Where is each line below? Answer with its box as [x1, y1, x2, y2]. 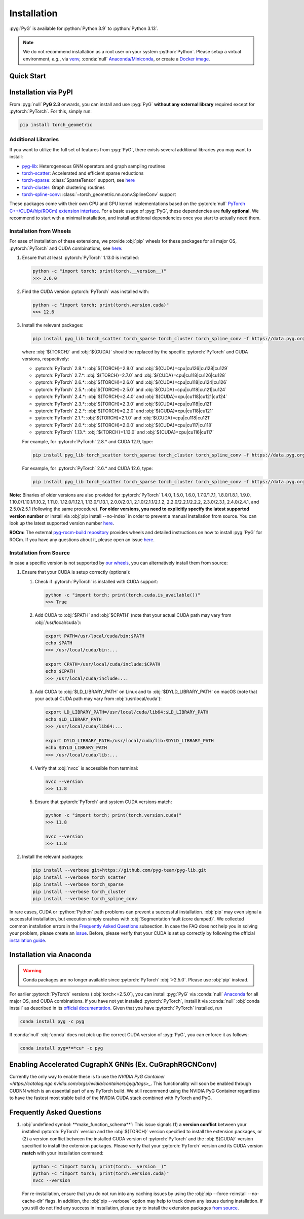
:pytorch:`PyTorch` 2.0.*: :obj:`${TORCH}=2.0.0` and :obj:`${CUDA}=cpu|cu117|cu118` [34, 422, 213, 428]
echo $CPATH [45, 668, 75, 674]
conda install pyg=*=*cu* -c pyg [20, 1045, 103, 1051]
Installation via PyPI [9, 88, 73, 96]
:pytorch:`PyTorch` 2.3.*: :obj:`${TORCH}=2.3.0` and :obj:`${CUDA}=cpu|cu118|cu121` [34, 401, 213, 407]
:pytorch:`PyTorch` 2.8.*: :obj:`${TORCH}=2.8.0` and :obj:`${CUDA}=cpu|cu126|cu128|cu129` [34, 365, 229, 371]
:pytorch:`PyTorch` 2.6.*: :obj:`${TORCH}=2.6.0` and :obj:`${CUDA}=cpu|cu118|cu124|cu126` [34, 379, 228, 385]
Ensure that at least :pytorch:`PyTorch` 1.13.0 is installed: [22, 254, 139, 261]
